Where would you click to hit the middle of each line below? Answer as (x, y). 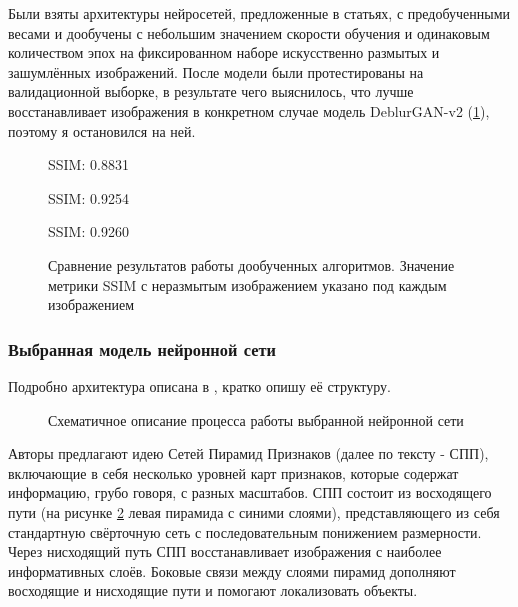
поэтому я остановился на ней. (102, 130)
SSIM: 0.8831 (88, 164)
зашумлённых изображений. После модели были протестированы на (216, 71)
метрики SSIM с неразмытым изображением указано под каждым (247, 284)
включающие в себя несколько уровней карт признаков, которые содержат (233, 472)
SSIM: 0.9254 (88, 197)
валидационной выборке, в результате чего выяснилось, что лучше (211, 91)
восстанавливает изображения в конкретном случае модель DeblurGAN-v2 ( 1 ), (249, 110)
